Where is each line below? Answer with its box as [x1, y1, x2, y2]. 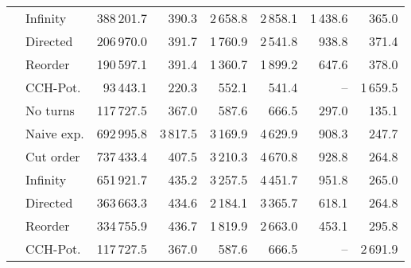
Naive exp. [25, 124, 84, 142]
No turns [25, 101, 75, 119]
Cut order [25, 147, 80, 165]
